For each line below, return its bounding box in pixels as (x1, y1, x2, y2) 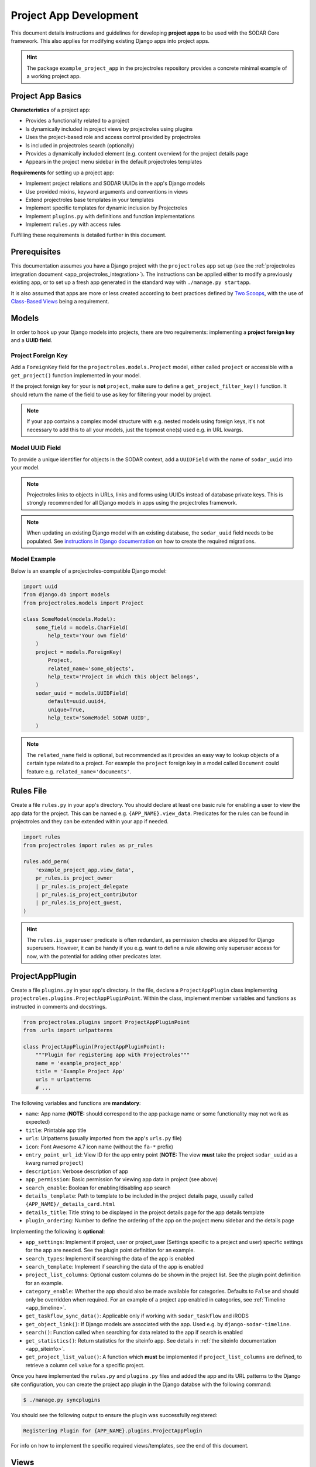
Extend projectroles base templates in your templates (25, 196, 154, 203)
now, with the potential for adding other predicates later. (26, 952, 162, 959)
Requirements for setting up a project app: (11, 169, 115, 176)
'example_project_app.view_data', (35, 866, 135, 873)
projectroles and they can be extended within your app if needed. (11, 818, 169, 825)
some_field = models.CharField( (35, 624, 129, 631)
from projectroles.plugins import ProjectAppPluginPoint (23, 1019, 190, 1025)
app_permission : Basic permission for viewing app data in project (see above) (25, 1176, 218, 1183)
